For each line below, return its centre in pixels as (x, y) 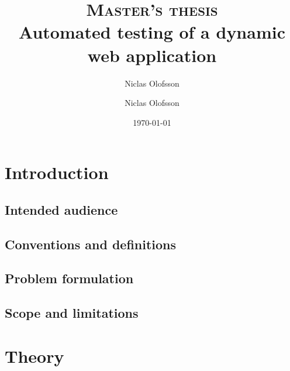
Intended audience (61, 209)
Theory (34, 355)
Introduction (57, 172)
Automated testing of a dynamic (152, 32)
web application (152, 55)
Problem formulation (69, 278)
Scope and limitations (72, 313)
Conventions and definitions (91, 244)
